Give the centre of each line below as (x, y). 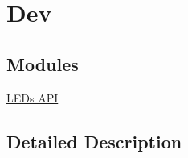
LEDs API (33, 97)
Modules (43, 63)
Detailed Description (94, 141)
